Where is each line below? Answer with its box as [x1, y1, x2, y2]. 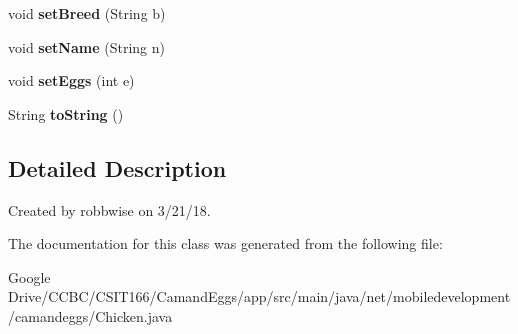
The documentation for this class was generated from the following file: [8, 233, 443, 254]
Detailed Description [8, 152, 227, 183]
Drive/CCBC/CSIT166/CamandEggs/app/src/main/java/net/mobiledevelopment [8, 286, 511, 307]
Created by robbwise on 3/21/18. [8, 199, 211, 220]
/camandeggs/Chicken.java [8, 305, 173, 326]
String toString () [8, 103, 124, 124]
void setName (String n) [8, 36, 165, 57]
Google [8, 266, 51, 287]
